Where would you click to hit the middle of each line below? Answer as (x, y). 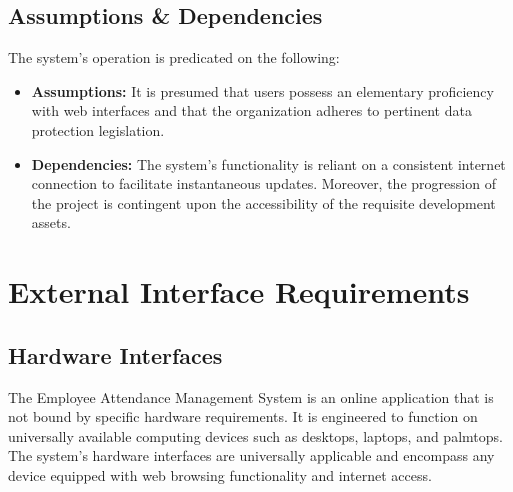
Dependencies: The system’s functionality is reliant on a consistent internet (268, 163)
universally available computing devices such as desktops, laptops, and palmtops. (255, 435)
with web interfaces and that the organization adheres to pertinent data (251, 110)
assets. (51, 222)
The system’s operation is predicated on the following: (174, 57)
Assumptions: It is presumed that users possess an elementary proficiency (262, 90)
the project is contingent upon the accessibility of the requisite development (263, 202)
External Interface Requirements (239, 291)
